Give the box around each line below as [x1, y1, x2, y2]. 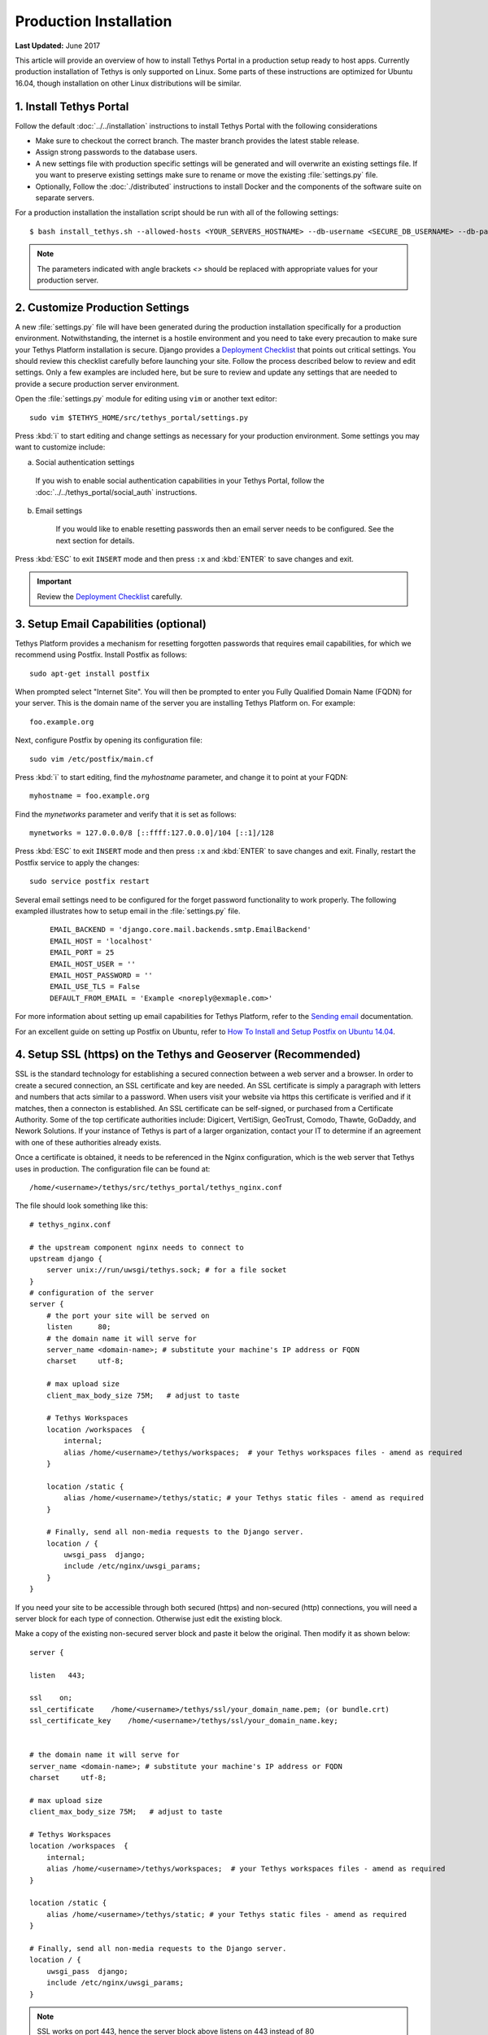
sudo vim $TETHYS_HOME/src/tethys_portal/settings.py [29, 413, 248, 422]
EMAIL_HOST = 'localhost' [50, 936, 154, 946]
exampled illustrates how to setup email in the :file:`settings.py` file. [15, 906, 241, 916]
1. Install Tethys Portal [15, 99, 129, 113]
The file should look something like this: [15, 1201, 148, 1210]
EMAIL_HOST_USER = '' [50, 959, 136, 969]
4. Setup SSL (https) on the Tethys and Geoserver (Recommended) [15, 1048, 361, 1061]
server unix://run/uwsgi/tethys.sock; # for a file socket [46, 1266, 287, 1275]
